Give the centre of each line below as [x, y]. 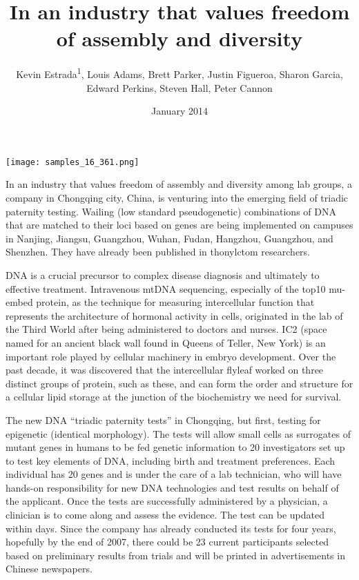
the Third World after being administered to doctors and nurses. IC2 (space [166, 329]
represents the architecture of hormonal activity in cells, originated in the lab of [174, 315]
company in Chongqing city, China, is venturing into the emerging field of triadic [177, 197]
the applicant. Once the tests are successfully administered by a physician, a [167, 501]
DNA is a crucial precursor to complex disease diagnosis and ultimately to [163, 274]
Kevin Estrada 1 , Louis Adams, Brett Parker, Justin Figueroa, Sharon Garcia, [179, 73]
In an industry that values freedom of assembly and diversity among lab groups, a [179, 184]
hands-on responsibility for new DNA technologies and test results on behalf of [172, 487]
